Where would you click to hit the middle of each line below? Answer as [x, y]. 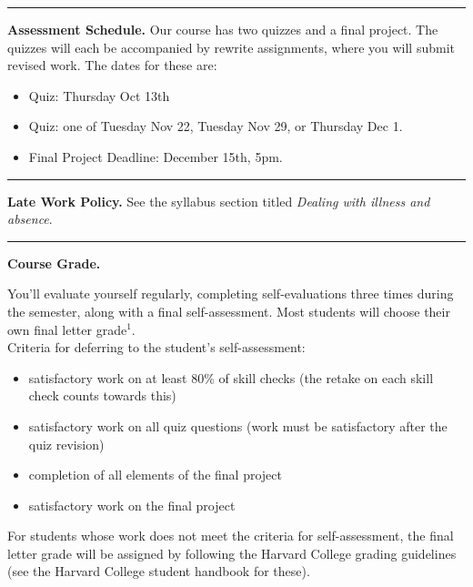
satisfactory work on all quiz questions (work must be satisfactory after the [238, 425]
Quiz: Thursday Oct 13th [99, 95]
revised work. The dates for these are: [112, 65]
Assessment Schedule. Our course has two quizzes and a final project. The [223, 29]
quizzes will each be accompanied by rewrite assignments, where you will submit [231, 47]
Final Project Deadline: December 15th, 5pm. [156, 156]
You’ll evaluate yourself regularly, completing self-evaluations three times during [231, 293]
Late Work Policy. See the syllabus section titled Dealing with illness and [219, 201]
